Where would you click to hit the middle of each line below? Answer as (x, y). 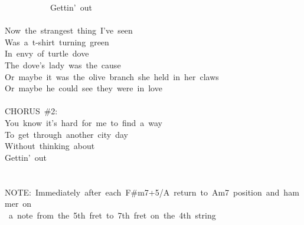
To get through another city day (66, 134)
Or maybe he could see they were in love (84, 88)
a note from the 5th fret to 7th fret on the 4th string (112, 215)
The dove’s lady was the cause (63, 64)
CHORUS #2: (31, 111)
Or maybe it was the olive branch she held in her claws (112, 76)
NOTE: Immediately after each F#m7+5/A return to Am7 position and (142, 192)
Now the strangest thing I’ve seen (69, 30)
